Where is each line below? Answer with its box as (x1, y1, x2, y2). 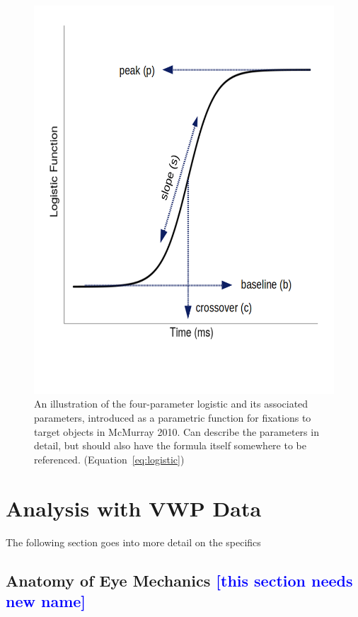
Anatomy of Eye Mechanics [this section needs (6, 569, 353, 591)
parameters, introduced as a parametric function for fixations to (34, 410, 311, 425)
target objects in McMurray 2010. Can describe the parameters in (34, 424, 319, 439)
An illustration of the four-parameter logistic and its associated (34, 396, 308, 411)
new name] (6, 589, 86, 611)
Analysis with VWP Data (6, 493, 262, 522)
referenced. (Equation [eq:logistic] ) (34, 451, 185, 466)
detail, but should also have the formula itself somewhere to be (34, 438, 306, 453)
